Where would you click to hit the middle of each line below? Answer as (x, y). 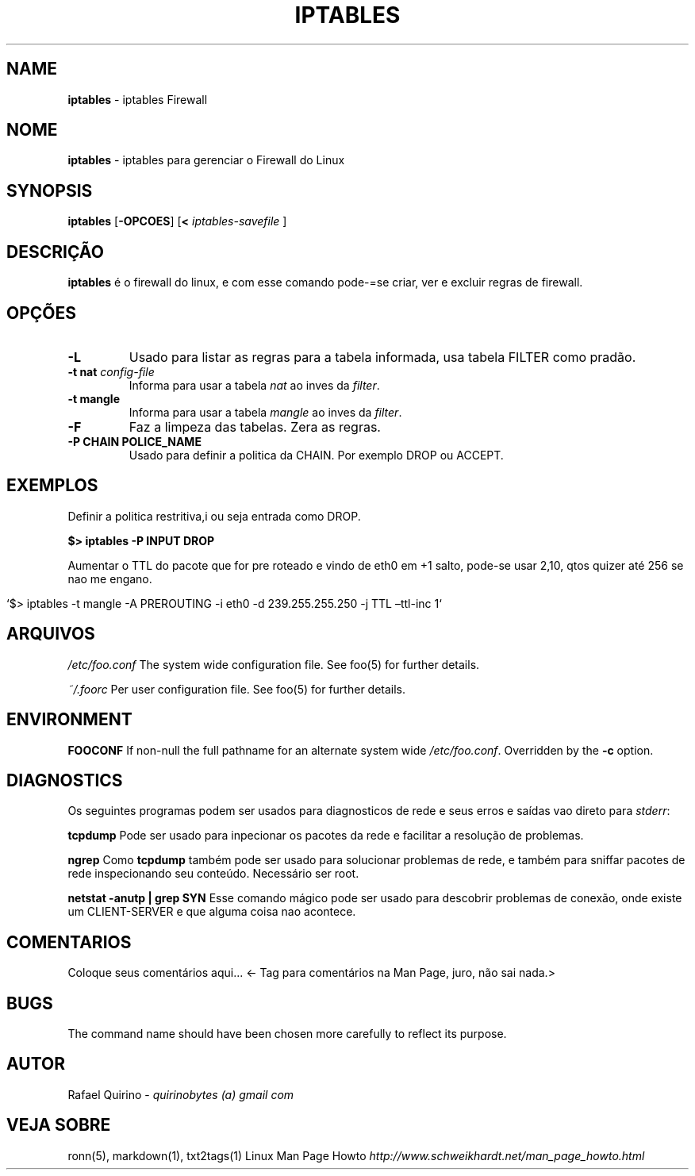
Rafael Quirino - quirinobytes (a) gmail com (181, 1094)
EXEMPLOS (52, 486)
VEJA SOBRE (59, 1125)
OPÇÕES (42, 313)
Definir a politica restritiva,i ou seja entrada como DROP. (214, 516)
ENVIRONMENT (69, 720)
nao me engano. (110, 578)
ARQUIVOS (51, 634)
